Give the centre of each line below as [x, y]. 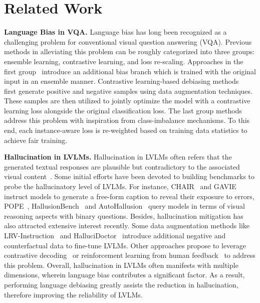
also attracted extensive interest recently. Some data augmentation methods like [127, 225]
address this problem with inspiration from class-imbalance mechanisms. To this [127, 120]
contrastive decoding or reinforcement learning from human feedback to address [130, 255]
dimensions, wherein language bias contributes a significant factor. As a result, [124, 275]
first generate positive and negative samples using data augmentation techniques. [128, 91]
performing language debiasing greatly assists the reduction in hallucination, [121, 284]
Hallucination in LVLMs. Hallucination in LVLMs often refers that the [118, 157]
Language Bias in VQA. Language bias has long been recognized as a [115, 32]
